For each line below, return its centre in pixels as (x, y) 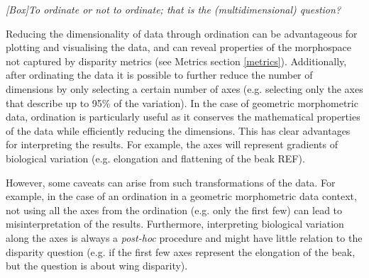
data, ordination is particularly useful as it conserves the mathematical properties (183, 117)
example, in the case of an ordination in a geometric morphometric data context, (181, 196)
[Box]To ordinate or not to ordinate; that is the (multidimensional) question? (174, 9)
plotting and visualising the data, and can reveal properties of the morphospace (179, 47)
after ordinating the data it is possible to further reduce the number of (159, 75)
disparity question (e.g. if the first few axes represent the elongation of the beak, (181, 251)
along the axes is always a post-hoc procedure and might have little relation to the (184, 237)
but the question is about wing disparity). (97, 266)
